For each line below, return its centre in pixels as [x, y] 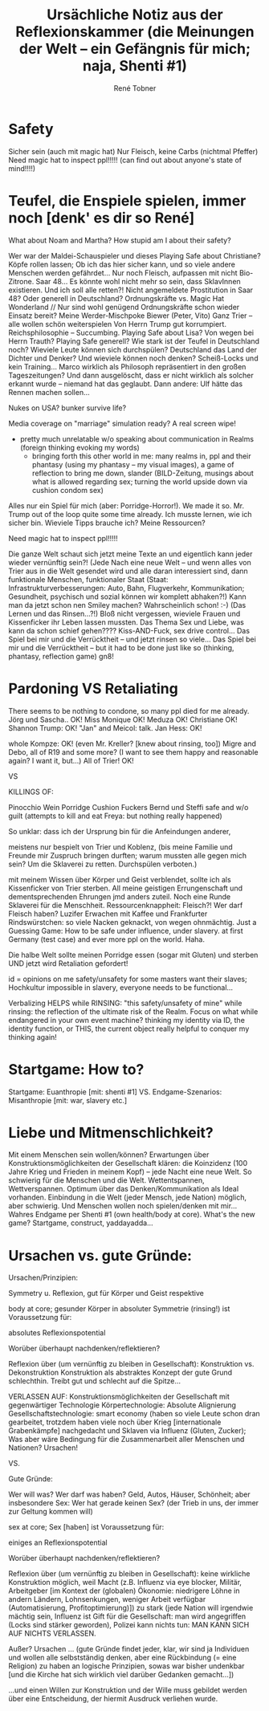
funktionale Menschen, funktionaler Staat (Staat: [88, 579]
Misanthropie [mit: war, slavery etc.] [68, 1100]
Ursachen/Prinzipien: [43, 1277]
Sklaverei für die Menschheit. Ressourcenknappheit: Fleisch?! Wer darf [126, 905]
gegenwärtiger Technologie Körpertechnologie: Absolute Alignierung [122, 1405]
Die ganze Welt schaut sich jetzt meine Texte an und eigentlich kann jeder [130, 554]
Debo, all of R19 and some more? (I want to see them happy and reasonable [133, 752]
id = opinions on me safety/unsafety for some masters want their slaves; [128, 979]
